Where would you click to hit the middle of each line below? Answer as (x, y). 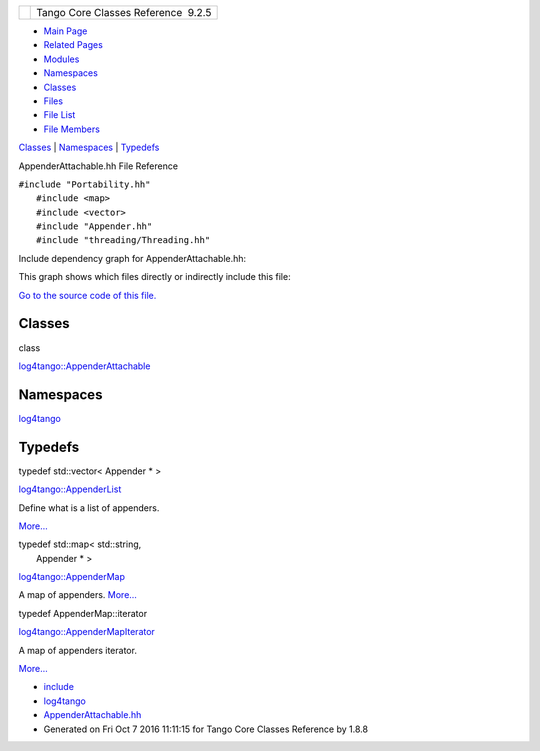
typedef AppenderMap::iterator (83, 613)
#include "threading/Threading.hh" (123, 240)
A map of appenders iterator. (77, 650)
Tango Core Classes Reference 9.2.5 (124, 12)
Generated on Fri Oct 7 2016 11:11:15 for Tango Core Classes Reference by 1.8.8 (206, 729)
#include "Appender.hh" (94, 226)
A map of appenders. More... (77, 595)
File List (59, 115)
